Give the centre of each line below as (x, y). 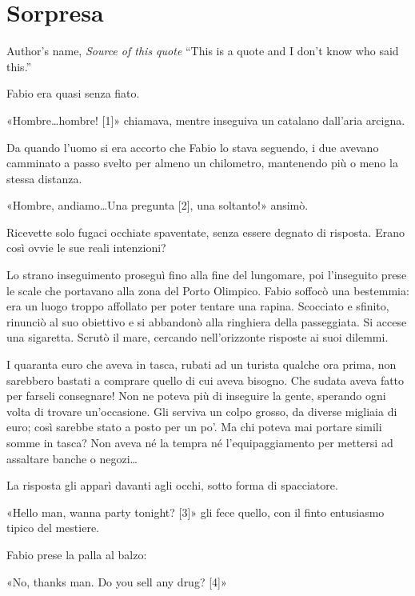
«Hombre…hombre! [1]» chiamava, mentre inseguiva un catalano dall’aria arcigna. (206, 120)
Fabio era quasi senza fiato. (73, 93)
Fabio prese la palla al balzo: (77, 554)
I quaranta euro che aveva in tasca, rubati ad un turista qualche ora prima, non (202, 364)
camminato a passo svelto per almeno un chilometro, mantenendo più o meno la (202, 163)
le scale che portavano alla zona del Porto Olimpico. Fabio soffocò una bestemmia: (208, 290)
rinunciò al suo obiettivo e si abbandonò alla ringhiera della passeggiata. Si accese (207, 321)
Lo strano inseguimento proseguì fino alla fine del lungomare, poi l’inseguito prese (207, 275)
